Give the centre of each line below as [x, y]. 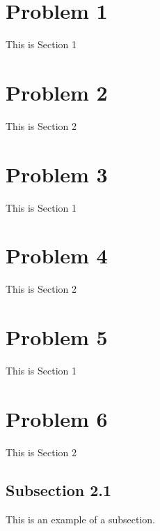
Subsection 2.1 [59, 489]
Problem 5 [57, 337]
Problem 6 [57, 418]
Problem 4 [57, 255]
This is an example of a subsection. [80, 519]
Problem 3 [57, 174]
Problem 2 [57, 92]
